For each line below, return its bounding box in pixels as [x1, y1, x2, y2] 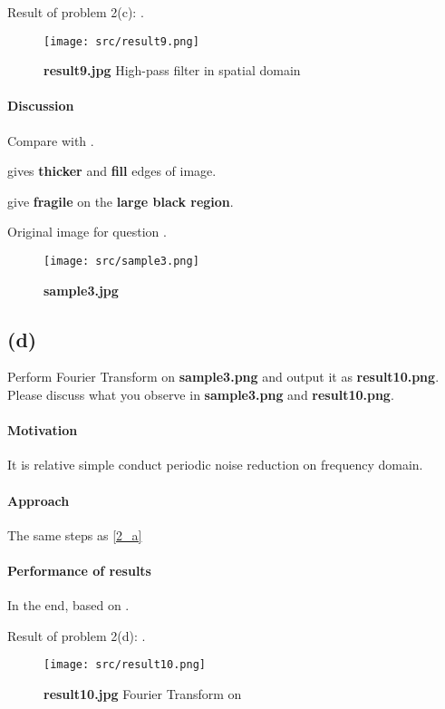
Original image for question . [7, 222, 167, 241]
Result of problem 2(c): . [7, 3, 144, 21]
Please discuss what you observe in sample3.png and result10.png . [7, 385, 394, 404]
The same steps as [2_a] [7, 525, 142, 544]
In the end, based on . [7, 596, 130, 615]
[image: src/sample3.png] [44, 255, 199, 268]
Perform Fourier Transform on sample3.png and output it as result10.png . [7, 367, 440, 386]
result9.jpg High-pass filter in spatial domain [44, 61, 301, 80]
